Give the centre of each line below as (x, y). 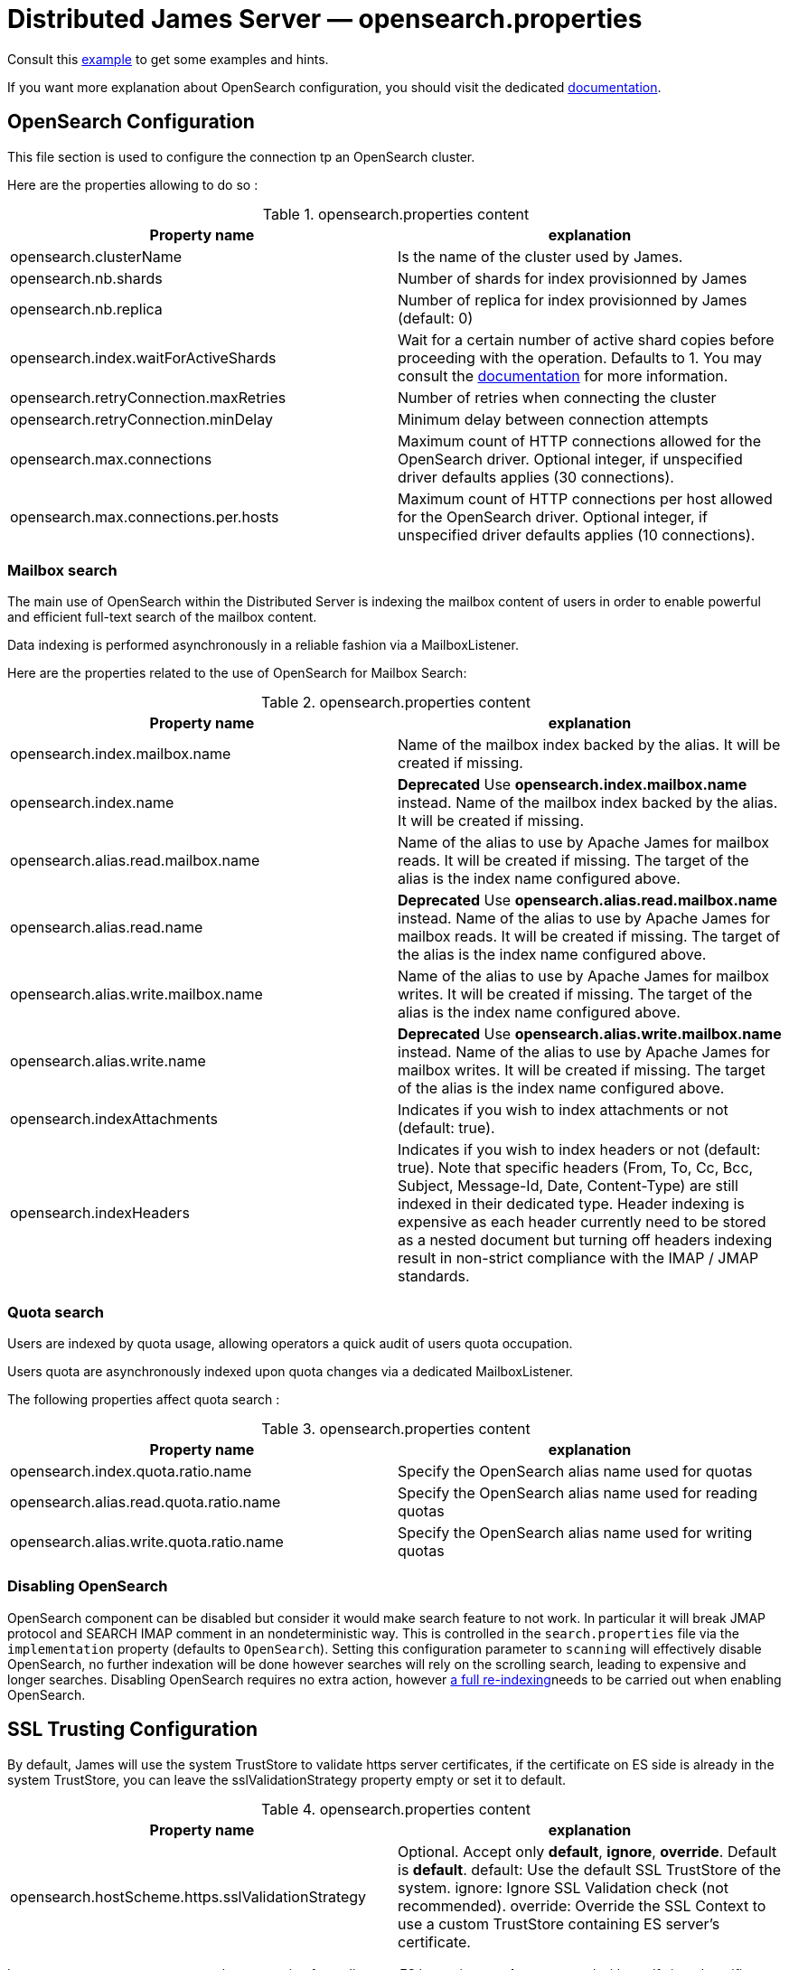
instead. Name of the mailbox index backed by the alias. (588, 803)
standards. (434, 1276)
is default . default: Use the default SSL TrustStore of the (590, 1869)
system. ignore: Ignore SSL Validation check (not (564, 1887)
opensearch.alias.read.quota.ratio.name (146, 1502)
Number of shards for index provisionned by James (573, 278)
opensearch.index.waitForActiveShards (143, 357)
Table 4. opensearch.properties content (396, 1809)
